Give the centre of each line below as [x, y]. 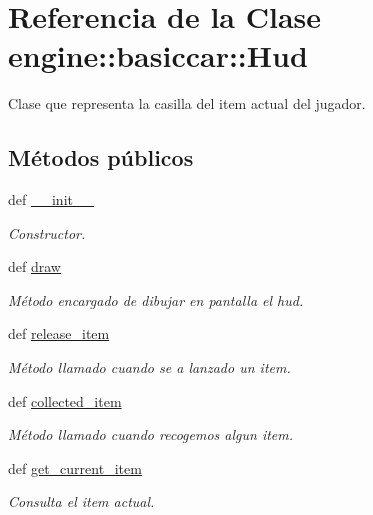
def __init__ [51, 199]
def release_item [59, 333]
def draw [34, 266]
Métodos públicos [101, 157]
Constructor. [47, 232]
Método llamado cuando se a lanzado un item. [149, 367]
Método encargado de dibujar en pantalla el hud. [156, 299]
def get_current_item [75, 467]
